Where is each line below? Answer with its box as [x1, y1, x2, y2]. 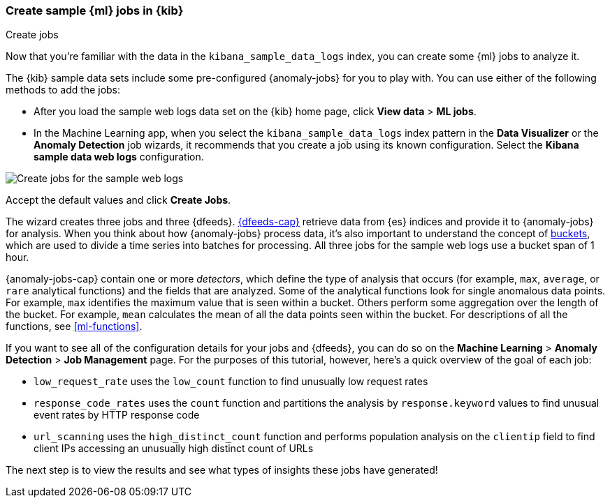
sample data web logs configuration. [34, 151, 204, 163]
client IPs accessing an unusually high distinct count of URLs [34, 442, 314, 455]
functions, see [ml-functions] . [6, 320, 143, 333]
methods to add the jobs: [6, 84, 121, 96]
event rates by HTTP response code [34, 409, 200, 421]
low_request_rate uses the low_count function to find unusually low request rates [34, 375, 428, 388]
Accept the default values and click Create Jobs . [6, 194, 231, 207]
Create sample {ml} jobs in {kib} [6, 3, 184, 17]
